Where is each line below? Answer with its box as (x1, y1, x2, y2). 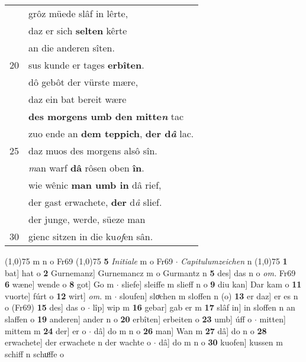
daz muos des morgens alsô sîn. (28, 144, 157, 157)
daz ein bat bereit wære (28, 92, 127, 106)
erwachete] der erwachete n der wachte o (5, 336, 152, 348)
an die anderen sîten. (28, 41, 115, 54)
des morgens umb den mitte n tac (28, 109, 184, 123)
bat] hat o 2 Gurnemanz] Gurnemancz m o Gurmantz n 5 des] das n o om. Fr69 (5, 266, 296, 279)
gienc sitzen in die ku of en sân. (28, 230, 153, 243)
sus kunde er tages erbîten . (28, 58, 144, 72)
